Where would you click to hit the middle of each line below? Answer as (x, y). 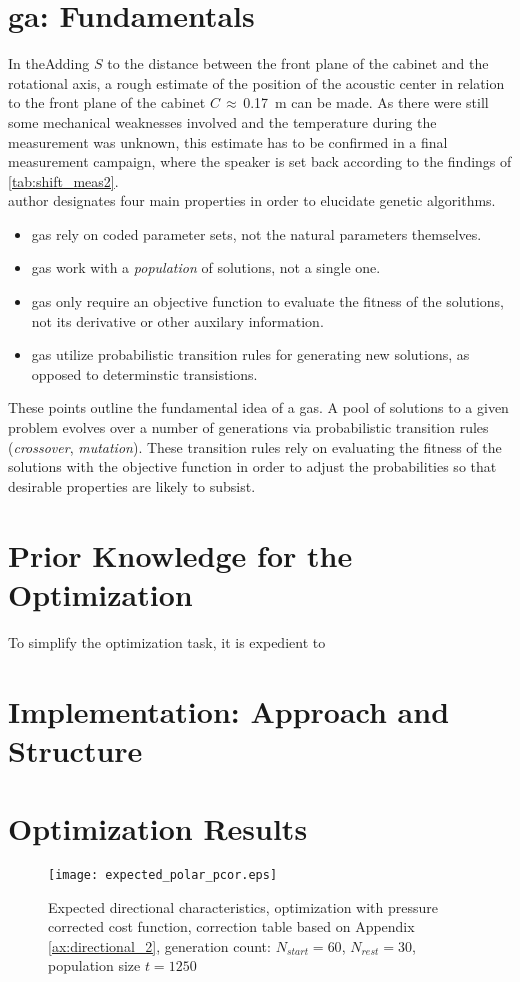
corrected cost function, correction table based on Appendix (231, 926)
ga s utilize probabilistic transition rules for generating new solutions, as (250, 354)
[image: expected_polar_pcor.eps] (163, 875)
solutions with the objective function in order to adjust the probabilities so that (252, 466)
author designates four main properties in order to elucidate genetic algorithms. (252, 200)
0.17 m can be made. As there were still (366, 102)
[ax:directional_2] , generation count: (159, 945)
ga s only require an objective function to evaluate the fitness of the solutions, (267, 301)
